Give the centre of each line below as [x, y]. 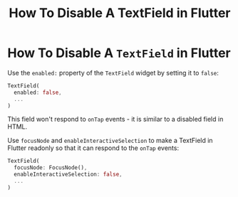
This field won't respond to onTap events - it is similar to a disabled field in [115, 119]
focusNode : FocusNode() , [51, 168]
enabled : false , [38, 92]
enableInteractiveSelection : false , [68, 175]
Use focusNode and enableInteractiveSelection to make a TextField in [110, 141]
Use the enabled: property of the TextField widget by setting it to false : [113, 73]
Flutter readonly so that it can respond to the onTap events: [93, 148]
